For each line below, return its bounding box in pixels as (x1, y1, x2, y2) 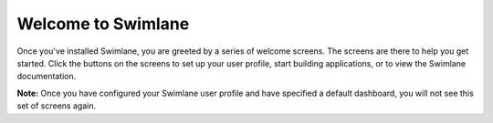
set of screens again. (16, 100, 96, 111)
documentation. (16, 71, 77, 82)
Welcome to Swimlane (16, 14, 190, 34)
